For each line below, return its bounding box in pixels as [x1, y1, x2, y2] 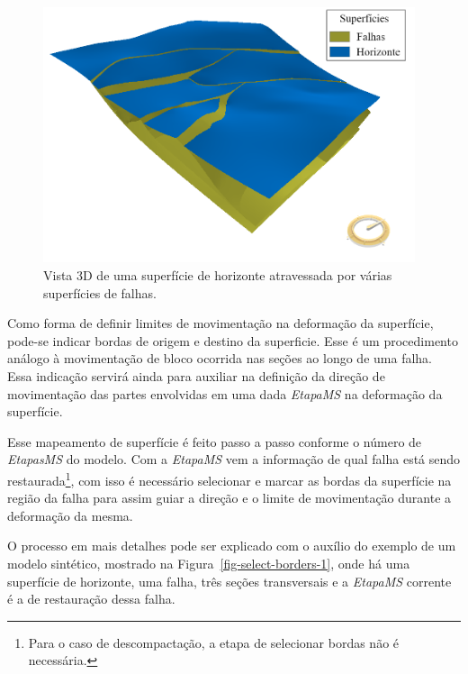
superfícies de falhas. [43, 283, 157, 302]
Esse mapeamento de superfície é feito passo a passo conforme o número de [7, 432, 422, 451]
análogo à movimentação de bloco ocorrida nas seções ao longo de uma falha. [7, 349, 432, 368]
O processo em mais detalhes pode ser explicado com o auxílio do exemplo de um [7, 536, 456, 555]
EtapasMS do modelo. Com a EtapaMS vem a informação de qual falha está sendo [7, 450, 461, 469]
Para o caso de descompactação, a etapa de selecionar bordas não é [28, 633, 400, 651]
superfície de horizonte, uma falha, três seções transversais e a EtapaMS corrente [7, 571, 452, 590]
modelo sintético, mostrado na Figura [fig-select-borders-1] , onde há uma [7, 554, 410, 573]
